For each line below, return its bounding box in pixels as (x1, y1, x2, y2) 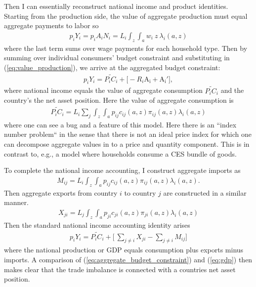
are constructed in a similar (163, 187, 247, 198)
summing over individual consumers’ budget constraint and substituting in (4, 52, 230, 63)
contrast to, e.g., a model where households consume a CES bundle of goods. (4, 148, 237, 159)
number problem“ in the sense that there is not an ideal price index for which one (4, 129, 252, 139)
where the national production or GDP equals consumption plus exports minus (4, 245, 244, 255)
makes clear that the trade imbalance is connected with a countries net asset (4, 264, 236, 274)
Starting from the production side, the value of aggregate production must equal (4, 10, 248, 21)
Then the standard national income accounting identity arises (4, 219, 190, 230)
